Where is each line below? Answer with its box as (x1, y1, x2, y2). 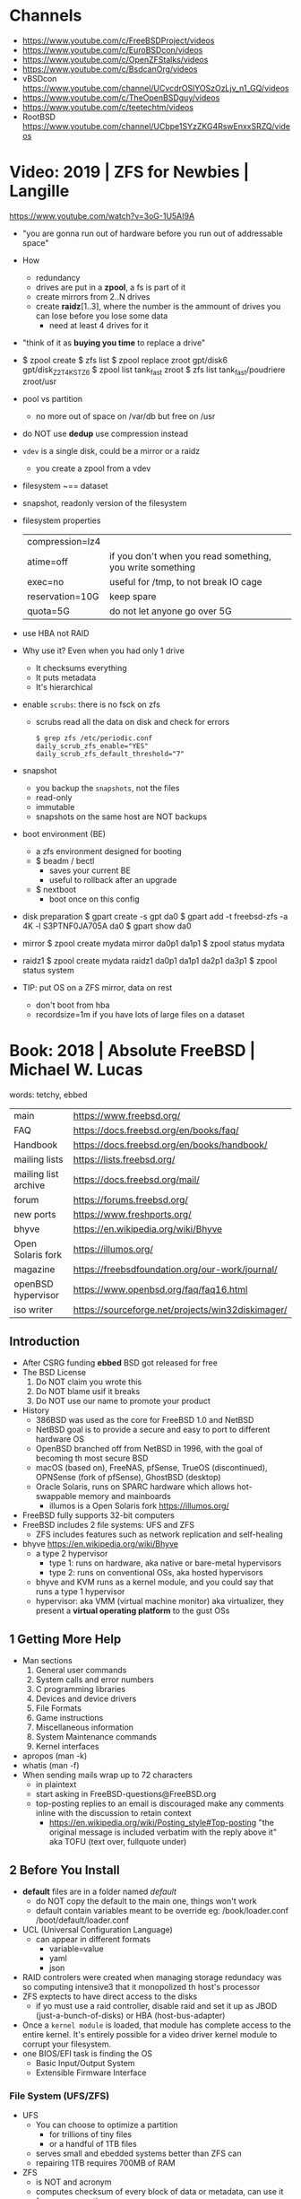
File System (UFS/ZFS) (9, 2090, 110, 2102)
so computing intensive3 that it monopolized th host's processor (21, 1982, 261, 1993)
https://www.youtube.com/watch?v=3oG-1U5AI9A (9, 210, 195, 221)
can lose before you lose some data (35, 310, 168, 321)
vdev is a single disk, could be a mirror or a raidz (21, 445, 201, 456)
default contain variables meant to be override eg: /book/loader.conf (35, 1906, 289, 1916)
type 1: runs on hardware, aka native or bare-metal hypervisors (48, 1558, 282, 1568)
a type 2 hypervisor (35, 1549, 108, 1559)
